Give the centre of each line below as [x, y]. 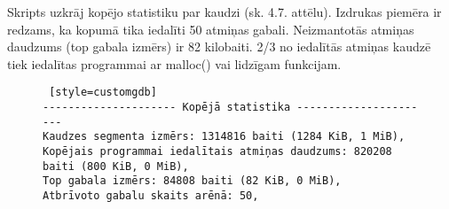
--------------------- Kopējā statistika [167, 108]
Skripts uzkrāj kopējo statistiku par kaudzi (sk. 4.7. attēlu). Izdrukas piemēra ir [224, 12]
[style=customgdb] [103, 93]
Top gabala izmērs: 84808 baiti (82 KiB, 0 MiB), [192, 181]
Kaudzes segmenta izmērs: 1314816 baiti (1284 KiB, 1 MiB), [224, 137]
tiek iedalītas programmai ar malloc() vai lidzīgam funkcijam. [174, 63]
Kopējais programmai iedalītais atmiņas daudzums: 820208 [217, 151]
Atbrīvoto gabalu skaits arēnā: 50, [151, 195]
